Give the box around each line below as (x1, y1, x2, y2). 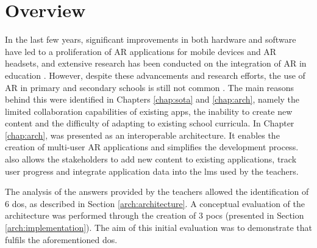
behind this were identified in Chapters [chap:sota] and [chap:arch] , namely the (5, 93, 300, 106)
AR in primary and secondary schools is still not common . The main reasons (5, 81, 294, 93)
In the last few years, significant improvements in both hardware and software (5, 33, 296, 46)
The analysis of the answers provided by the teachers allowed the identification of (5, 185, 309, 198)
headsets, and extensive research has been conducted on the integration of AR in (5, 57, 307, 70)
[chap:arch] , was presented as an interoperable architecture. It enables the (5, 128, 280, 141)
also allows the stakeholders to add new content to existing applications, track (5, 153, 297, 166)
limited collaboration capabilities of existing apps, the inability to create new (5, 104, 293, 117)
